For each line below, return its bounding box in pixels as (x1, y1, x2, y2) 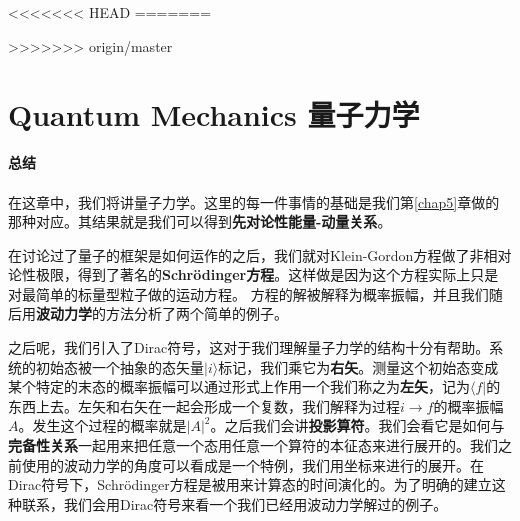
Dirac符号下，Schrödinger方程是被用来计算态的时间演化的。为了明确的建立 (8, 474, 492, 495)
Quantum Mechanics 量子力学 (8, 94, 420, 135)
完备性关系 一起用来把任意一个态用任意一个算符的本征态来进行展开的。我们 (8, 435, 498, 456)
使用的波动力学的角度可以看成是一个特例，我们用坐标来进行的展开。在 (21, 454, 484, 475)
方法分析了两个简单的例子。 (105, 303, 288, 324)
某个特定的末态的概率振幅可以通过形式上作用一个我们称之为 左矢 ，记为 (8, 376, 470, 397)
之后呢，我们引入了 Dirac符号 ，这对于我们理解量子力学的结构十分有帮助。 (8, 337, 490, 358)
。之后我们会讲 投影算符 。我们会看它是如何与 (210, 415, 505, 436)
